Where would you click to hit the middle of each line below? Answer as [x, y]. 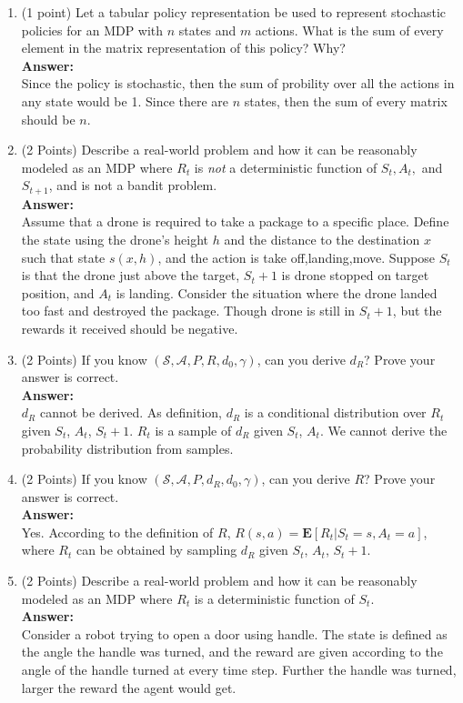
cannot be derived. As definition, [131, 412]
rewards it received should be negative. [130, 328]
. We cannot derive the [383, 430]
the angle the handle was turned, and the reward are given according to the [232, 652]
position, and [58, 292]
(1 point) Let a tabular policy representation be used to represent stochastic [234, 12]
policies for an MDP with [92, 30]
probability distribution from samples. [127, 448]
